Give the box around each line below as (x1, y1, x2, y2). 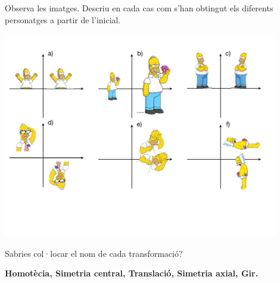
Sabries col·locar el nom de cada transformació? (5, 247, 183, 259)
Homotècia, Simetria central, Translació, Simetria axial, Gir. (5, 267, 259, 279)
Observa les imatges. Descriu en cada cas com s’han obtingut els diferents (5, 2, 273, 14)
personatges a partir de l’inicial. (5, 13, 121, 26)
